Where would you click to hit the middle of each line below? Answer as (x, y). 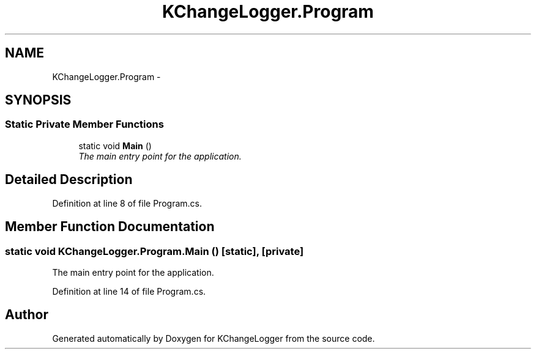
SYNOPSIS (38, 100)
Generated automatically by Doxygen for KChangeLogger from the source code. (214, 338)
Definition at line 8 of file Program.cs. (127, 203)
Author (27, 315)
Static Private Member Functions (84, 124)
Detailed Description (69, 180)
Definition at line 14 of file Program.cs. (129, 291)
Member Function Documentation (110, 227)
